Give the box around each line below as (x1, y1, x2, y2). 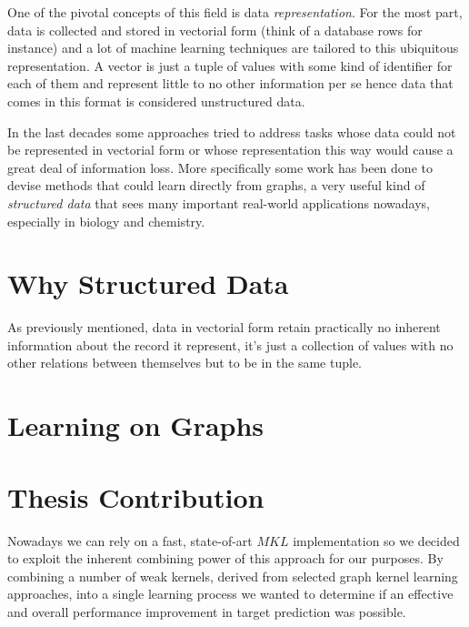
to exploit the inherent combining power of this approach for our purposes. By (7, 549, 444, 568)
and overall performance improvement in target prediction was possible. (7, 602, 406, 621)
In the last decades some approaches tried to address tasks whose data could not (7, 122, 456, 141)
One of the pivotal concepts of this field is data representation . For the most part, (7, 3, 463, 21)
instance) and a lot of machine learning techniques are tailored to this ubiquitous (7, 38, 459, 57)
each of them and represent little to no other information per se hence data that (7, 74, 454, 93)
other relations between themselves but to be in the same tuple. (7, 353, 363, 372)
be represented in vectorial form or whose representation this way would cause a (7, 140, 454, 159)
